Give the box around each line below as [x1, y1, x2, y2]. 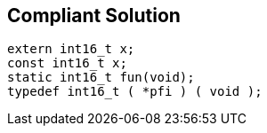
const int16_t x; [7, 56, 127, 71]
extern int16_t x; [7, 42, 135, 57]
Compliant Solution [7, 4, 181, 27]
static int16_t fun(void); [7, 70, 195, 85]
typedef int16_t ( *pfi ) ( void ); [7, 84, 263, 99]
